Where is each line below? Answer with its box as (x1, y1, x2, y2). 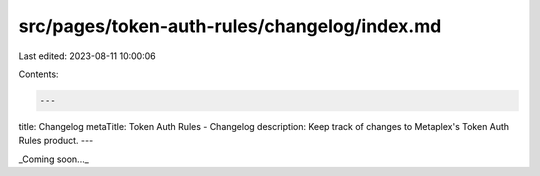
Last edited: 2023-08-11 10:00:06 (18, 50, 156, 62)
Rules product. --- (18, 135, 94, 147)
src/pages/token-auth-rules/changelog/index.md (18, 15, 442, 37)
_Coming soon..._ (18, 153, 89, 165)
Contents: (18, 68, 59, 80)
